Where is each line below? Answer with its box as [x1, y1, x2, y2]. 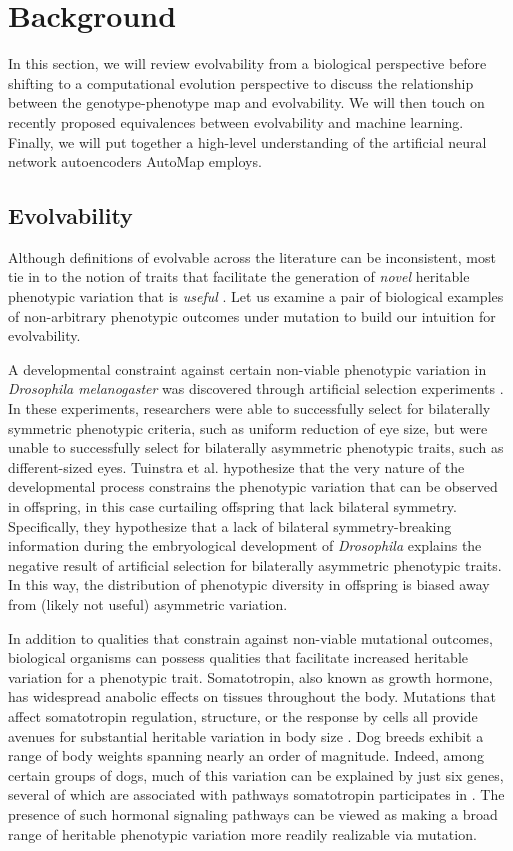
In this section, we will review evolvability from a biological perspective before [8, 53, 487, 74]
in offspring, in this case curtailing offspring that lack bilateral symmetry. [8, 496, 457, 517]
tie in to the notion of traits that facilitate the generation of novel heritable [8, 266, 470, 287]
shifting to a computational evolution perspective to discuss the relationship [8, 72, 474, 93]
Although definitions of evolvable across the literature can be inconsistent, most [8, 246, 496, 267]
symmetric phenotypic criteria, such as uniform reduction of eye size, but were [8, 417, 488, 438]
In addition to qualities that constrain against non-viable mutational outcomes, [8, 627, 493, 648]
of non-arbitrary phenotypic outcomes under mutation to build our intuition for [8, 305, 496, 326]
